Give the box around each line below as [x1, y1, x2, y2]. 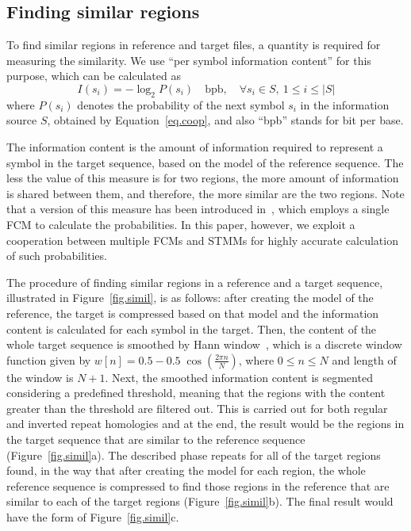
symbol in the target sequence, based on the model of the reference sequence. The [6, 154, 404, 170]
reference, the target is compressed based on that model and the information [6, 304, 379, 321]
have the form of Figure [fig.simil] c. [6, 509, 179, 525]
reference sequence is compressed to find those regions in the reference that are [6, 477, 390, 494]
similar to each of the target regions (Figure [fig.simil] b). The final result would [6, 493, 394, 510]
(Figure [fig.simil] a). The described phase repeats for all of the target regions [6, 446, 381, 463]
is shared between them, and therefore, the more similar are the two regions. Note [6, 185, 405, 201]
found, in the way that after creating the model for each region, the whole [6, 462, 366, 479]
